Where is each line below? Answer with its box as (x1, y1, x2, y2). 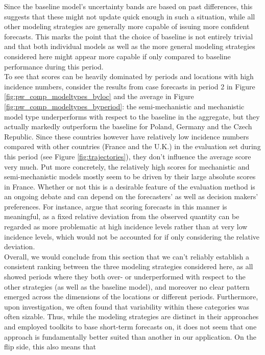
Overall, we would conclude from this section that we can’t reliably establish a (4, 251, 249, 262)
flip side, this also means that (4, 341, 96, 352)
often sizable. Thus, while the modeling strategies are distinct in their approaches (4, 311, 259, 322)
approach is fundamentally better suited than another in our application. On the (4, 331, 256, 342)
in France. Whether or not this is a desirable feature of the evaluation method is (4, 181, 255, 192)
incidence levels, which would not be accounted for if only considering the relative (4, 231, 259, 242)
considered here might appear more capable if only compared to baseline (4, 51, 231, 61)
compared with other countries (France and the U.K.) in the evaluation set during (4, 141, 261, 152)
